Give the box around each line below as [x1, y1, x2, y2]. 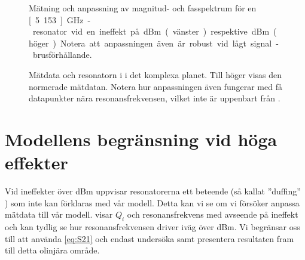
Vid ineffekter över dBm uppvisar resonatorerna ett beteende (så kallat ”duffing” [5, 185, 301, 197]
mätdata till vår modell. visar [5, 208, 113, 221]
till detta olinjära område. [5, 244, 100, 256]
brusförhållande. [32, 48, 92, 61]
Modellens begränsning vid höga [5, 126, 277, 151]
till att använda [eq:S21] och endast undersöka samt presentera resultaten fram [5, 232, 294, 244]
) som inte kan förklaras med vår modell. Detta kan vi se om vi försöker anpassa [5, 196, 300, 209]
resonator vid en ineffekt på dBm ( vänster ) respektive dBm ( [32, 25, 277, 38]
